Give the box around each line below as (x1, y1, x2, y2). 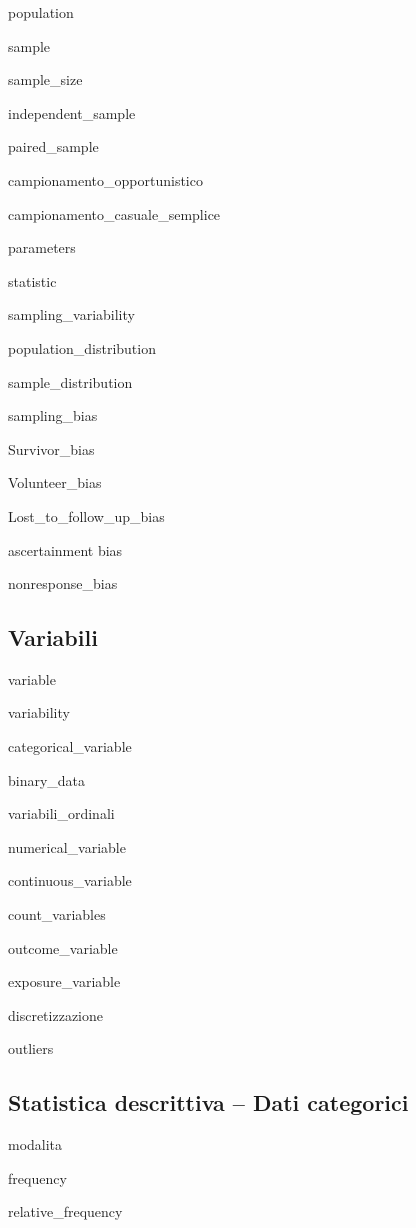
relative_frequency (8, 1201, 123, 1222)
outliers (8, 1038, 54, 1059)
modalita (8, 1134, 63, 1155)
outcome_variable (8, 937, 118, 958)
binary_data (8, 769, 86, 790)
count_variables (8, 904, 106, 925)
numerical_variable (8, 836, 126, 857)
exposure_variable (8, 971, 121, 992)
